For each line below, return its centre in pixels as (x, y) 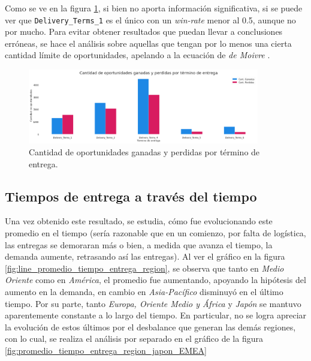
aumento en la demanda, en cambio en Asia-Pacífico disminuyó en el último (144, 291)
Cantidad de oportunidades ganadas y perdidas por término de (144, 151)
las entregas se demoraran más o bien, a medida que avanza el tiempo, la (139, 244)
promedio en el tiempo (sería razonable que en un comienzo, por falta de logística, (155, 232)
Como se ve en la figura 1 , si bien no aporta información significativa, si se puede (154, 8)
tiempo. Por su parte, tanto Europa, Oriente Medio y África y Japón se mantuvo (153, 303)
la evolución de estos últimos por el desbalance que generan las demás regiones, (150, 327)
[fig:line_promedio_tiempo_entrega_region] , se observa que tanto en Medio (144, 268)
